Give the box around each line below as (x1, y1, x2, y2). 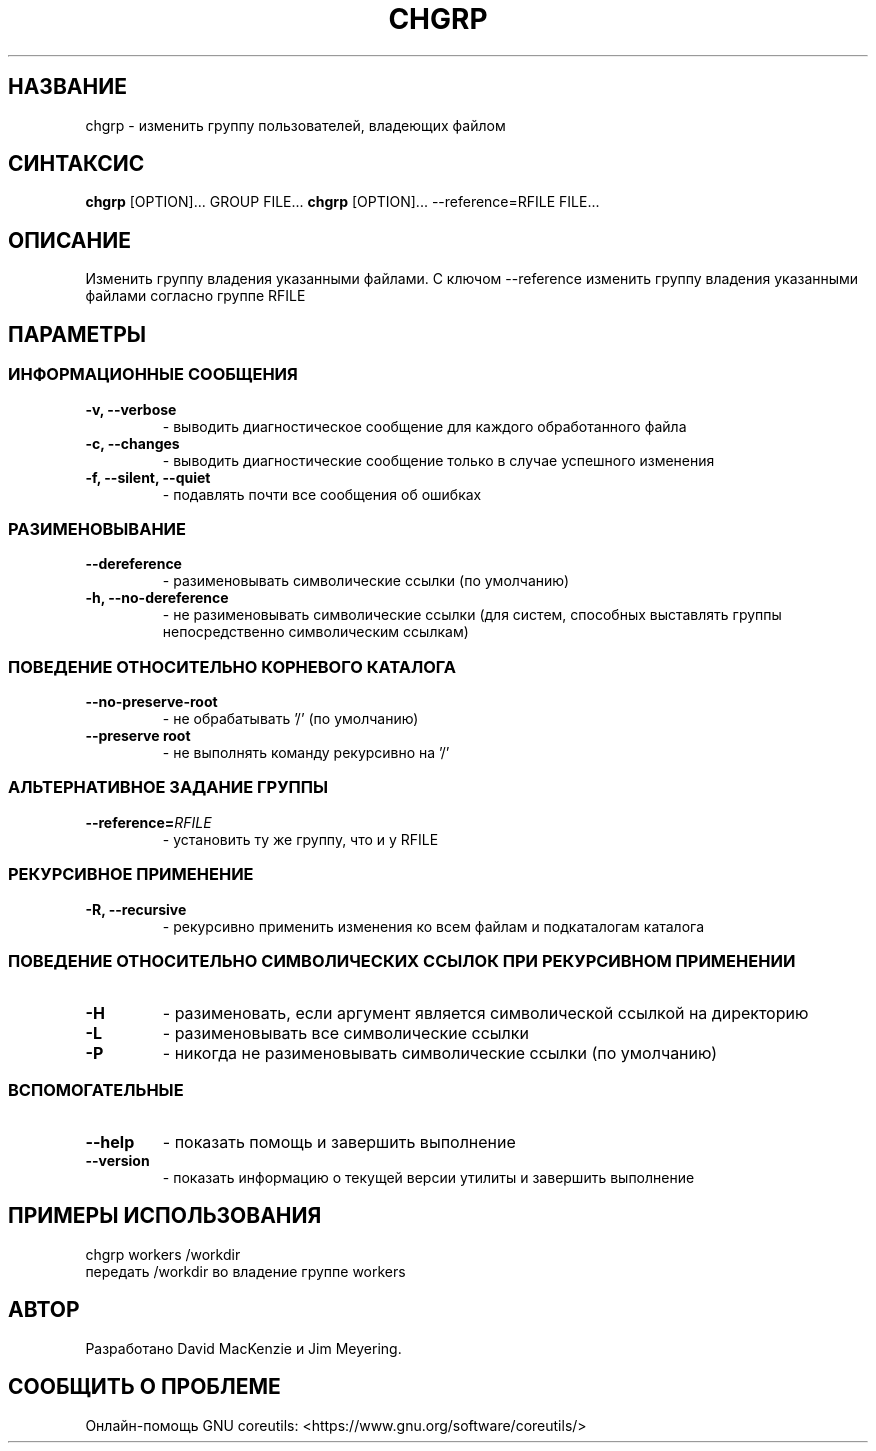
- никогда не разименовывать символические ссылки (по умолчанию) (162, 1043, 718, 1064)
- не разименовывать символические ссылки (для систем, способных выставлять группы (162, 606, 782, 624)
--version (85, 1152, 150, 1169)
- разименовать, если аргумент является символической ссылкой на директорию (162, 1003, 809, 1024)
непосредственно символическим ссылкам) (162, 623, 469, 641)
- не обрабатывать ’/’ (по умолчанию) (162, 710, 419, 727)
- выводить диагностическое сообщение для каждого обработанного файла (162, 417, 687, 435)
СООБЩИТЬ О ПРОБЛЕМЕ (8, 1374, 281, 1400)
